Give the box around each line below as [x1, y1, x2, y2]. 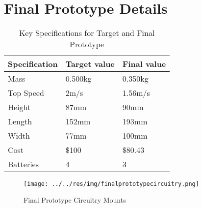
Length [8, 116, 32, 127]
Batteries [8, 158, 39, 170]
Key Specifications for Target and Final [19, 27, 155, 39]
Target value [65, 58, 115, 70]
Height [8, 101, 31, 113]
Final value [122, 58, 166, 70]
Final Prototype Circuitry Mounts [24, 194, 126, 205]
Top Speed [8, 87, 44, 99]
